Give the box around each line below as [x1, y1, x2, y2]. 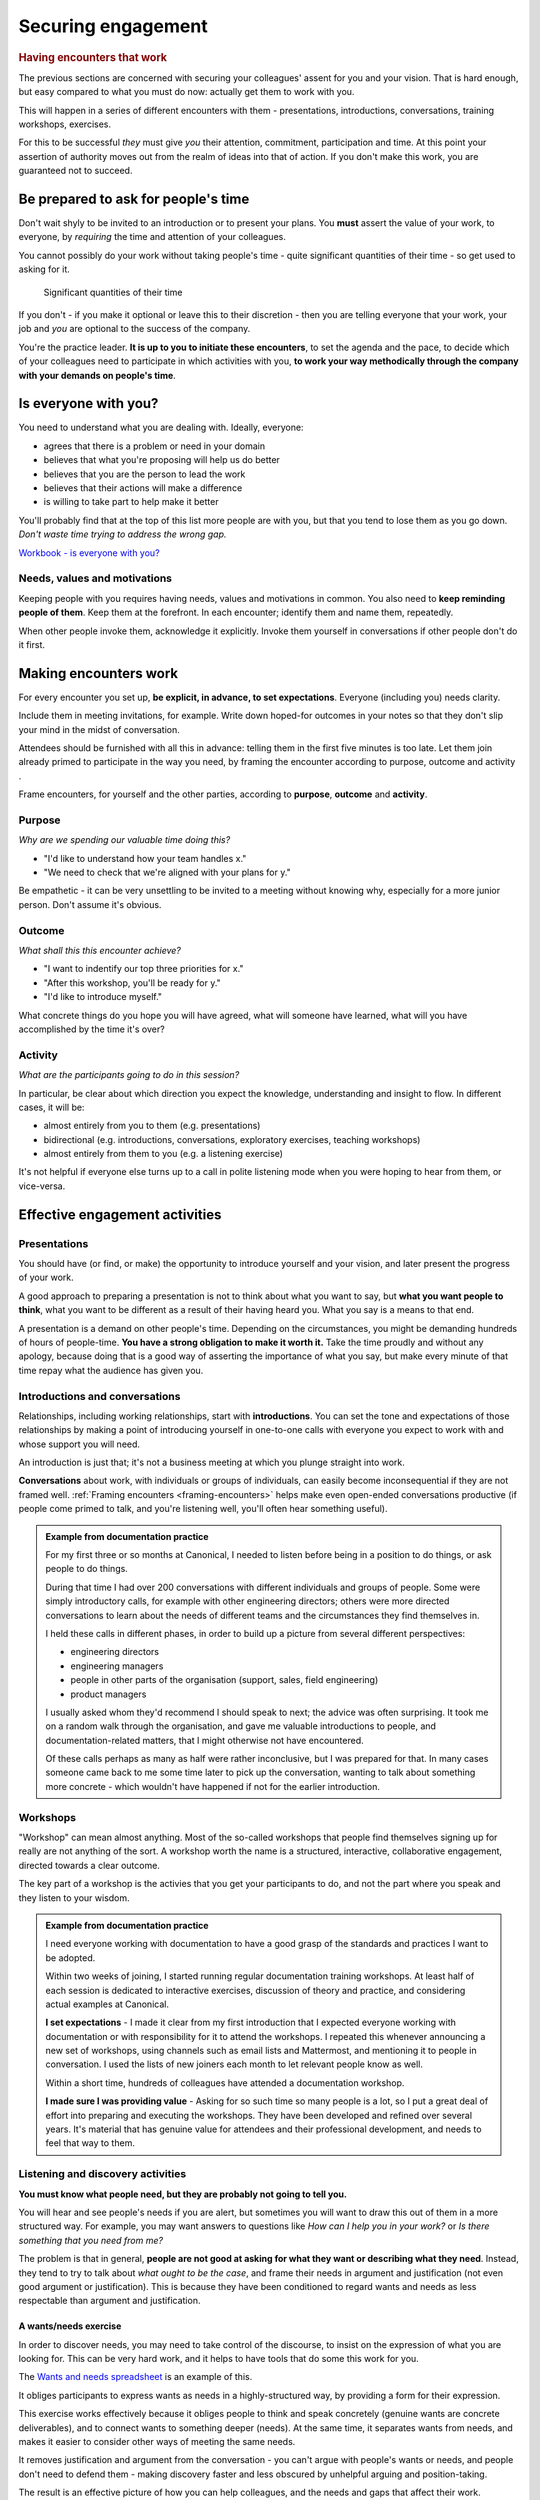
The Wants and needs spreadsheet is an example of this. [18, 2371, 253, 2383]
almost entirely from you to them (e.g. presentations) [43, 1120, 261, 1132]
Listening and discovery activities [18, 2167, 187, 2181]
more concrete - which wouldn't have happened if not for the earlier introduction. [45, 1780, 380, 1792]
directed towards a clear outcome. [18, 1859, 160, 1871]
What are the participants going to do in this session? [18, 1069, 240, 1081]
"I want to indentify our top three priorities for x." [43, 963, 244, 975]
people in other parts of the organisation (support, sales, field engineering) [70, 1674, 379, 1686]
